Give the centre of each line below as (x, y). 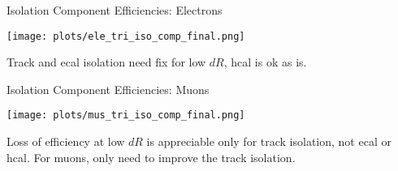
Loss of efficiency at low (66, 141)
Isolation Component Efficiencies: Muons (108, 89)
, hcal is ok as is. (265, 62)
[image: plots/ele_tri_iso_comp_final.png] (126, 36)
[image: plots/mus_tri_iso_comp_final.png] (126, 115)
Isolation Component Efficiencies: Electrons (115, 10)
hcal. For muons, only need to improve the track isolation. (151, 157)
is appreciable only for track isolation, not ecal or (269, 141)
